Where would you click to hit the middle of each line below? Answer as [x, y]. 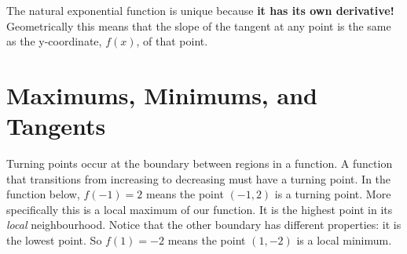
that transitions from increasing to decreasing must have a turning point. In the [199, 178]
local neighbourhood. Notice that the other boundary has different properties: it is [204, 225]
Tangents [56, 126]
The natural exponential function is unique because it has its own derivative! [200, 10]
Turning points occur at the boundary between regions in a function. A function [200, 163]
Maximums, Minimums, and [162, 94]
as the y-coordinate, [54, 41]
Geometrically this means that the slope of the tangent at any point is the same [199, 25]
